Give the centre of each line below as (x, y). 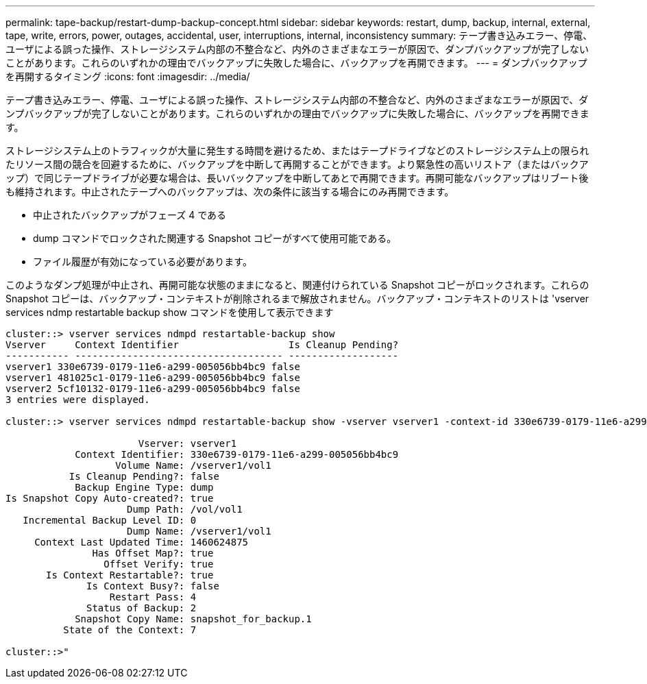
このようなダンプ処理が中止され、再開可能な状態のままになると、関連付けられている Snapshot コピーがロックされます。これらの (297, 285)
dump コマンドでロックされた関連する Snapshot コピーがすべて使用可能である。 (215, 238)
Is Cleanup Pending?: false (144, 476)
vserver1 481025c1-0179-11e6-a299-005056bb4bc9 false (153, 378)
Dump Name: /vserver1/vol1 (199, 531)
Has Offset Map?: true (153, 553)
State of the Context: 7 (130, 630)
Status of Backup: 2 (142, 608)
